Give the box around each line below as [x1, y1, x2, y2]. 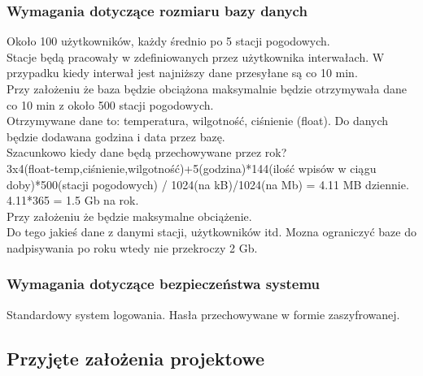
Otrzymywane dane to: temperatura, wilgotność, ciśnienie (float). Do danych [7, 112, 389, 129]
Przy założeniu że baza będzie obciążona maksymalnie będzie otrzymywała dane [7, 80, 407, 97]
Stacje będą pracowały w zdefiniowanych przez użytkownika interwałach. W [7, 48, 385, 65]
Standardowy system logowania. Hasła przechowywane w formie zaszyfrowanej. [7, 305, 400, 322]
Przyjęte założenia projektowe [7, 345, 265, 370]
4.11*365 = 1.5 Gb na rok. [7, 192, 139, 209]
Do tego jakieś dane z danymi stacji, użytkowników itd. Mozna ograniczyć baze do [7, 223, 416, 240]
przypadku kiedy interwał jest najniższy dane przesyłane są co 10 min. [7, 64, 358, 81]
